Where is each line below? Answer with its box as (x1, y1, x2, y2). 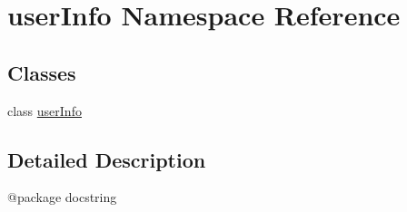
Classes (7, 58, 76, 86)
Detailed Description (7, 145, 206, 173)
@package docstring (7, 188, 117, 207)
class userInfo (7, 101, 82, 120)
